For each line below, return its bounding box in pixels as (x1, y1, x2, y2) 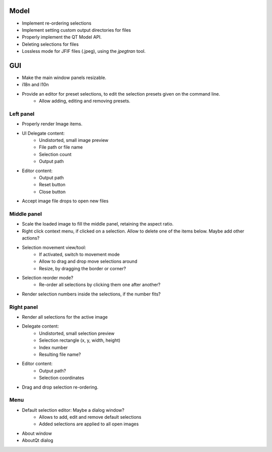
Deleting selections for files (22, 41, 79, 47)
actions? (22, 235, 40, 241)
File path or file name (39, 144, 83, 150)
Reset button (39, 182, 65, 188)
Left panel (9, 110, 35, 117)
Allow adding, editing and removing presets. (39, 98, 130, 104)
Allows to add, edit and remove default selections (39, 414, 142, 420)
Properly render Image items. (22, 121, 83, 127)
